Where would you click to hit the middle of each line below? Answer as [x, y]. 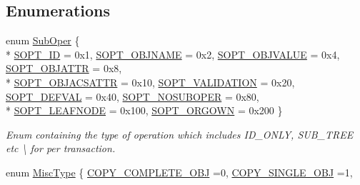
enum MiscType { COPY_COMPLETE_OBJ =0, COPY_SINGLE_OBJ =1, [179, 172]
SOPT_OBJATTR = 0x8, [64, 68]
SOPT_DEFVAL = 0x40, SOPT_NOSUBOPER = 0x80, [132, 96]
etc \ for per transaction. [61, 148]
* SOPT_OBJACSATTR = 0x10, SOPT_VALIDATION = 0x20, [150, 82]
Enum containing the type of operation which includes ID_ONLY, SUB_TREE [180, 134]
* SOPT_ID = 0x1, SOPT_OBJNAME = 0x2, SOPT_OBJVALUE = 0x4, [173, 54]
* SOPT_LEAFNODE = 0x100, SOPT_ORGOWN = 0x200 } [144, 110]
